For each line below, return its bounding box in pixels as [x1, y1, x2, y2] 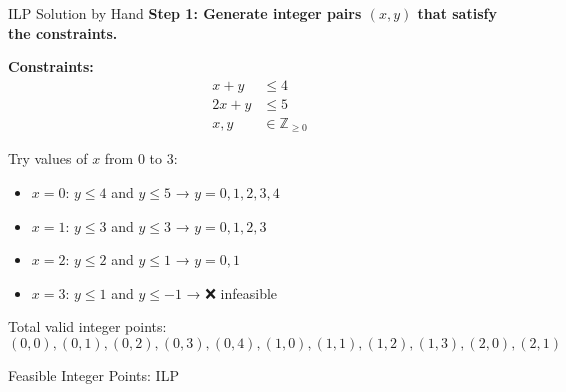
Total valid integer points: [8, 316, 167, 337]
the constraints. [8, 22, 118, 43]
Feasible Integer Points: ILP [8, 364, 179, 385]
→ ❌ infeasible [186, 282, 278, 303]
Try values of [8, 148, 88, 169]
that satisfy [417, 3, 497, 23]
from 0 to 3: [104, 148, 178, 169]
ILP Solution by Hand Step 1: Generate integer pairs [8, 3, 362, 23]
